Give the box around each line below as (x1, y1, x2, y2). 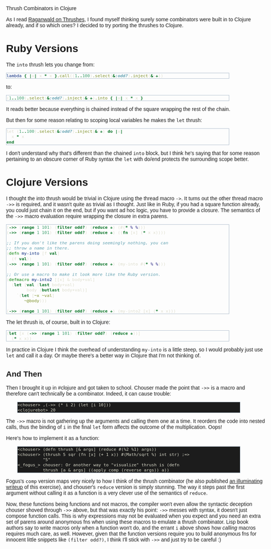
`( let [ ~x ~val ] (16, 292, 55, 298)
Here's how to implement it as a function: (6, 435, 100, 442)
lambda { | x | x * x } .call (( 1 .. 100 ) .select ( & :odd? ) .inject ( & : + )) (6, 72, 164, 79)
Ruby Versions (6, 43, 79, 55)
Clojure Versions (6, 176, 88, 189)
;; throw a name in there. (6, 245, 70, 251)
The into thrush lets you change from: (6, 61, 95, 68)
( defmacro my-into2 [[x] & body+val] (6, 277, 95, 283)
